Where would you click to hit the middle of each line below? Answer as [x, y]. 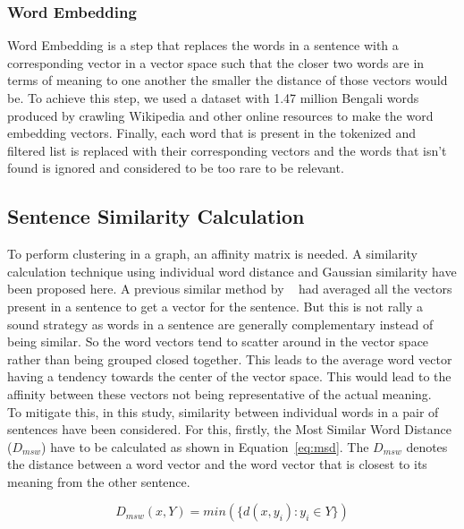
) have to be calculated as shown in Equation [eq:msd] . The [205, 446]
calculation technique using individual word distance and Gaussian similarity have [232, 271]
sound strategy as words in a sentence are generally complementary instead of [220, 324]
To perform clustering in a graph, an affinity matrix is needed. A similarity [212, 254]
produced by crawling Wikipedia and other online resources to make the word [220, 115]
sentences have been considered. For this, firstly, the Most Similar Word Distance [229, 429]
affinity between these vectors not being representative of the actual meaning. [219, 393]
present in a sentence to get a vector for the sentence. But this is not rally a [215, 306]
